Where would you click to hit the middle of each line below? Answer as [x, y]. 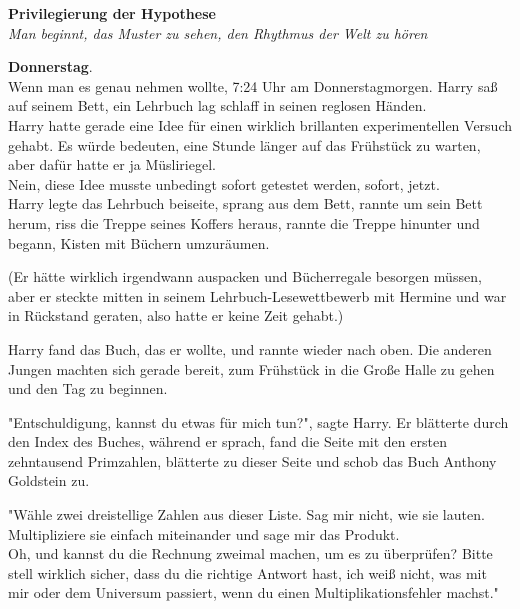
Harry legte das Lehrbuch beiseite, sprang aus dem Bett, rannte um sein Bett [245, 203]
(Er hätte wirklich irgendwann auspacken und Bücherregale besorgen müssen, [245, 276]
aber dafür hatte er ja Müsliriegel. [112, 164]
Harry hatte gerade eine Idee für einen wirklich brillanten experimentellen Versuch [260, 124]
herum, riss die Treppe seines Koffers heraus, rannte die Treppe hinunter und [244, 222]
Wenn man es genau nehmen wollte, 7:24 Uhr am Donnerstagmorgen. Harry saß [253, 85]
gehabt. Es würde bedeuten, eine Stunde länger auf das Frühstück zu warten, [244, 144]
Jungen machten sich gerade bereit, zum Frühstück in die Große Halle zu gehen [251, 368]
